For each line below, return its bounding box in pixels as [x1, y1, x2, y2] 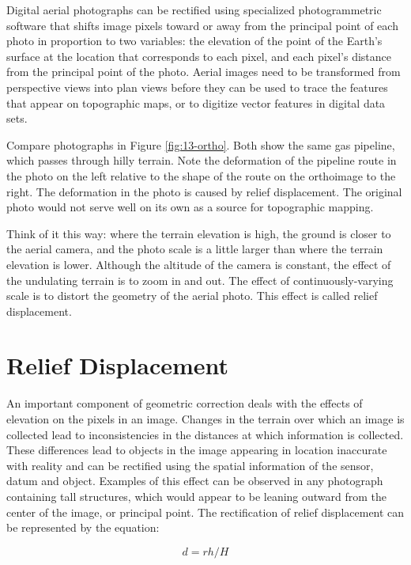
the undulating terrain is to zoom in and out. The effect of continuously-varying [6, 271, 394, 288]
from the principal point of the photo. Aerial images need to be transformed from [6, 63, 401, 80]
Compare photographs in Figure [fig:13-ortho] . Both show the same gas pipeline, [6, 136, 395, 153]
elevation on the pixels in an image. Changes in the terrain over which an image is [6, 411, 405, 427]
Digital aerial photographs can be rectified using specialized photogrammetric [6, 2, 382, 17]
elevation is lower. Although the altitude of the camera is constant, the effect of [6, 256, 391, 272]
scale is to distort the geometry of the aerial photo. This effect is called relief [6, 287, 378, 304]
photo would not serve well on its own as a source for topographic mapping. [6, 199, 374, 215]
